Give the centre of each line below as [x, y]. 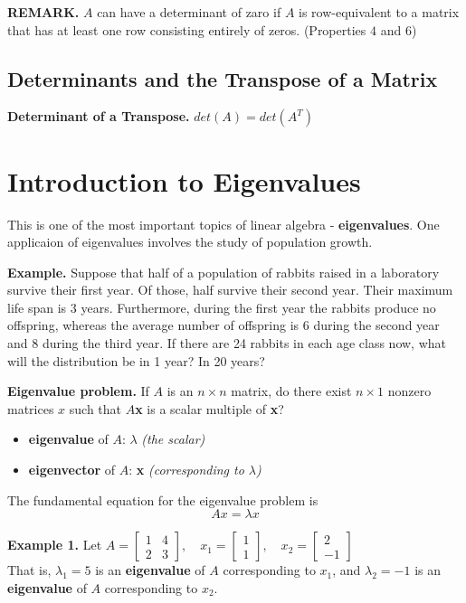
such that [95, 408]
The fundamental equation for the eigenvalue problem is [163, 499]
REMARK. [43, 12]
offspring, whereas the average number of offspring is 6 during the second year [223, 325]
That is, [29, 570]
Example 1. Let [55, 545]
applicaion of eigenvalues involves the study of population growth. [190, 242]
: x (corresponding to [186, 470]
